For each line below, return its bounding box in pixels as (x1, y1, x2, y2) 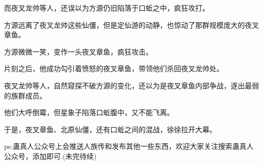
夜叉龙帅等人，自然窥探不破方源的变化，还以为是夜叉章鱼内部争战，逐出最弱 (4, 80, 259, 90)
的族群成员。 (4, 90, 47, 100)
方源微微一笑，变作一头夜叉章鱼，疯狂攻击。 (4, 46, 153, 57)
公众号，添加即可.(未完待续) (4, 150, 97, 161)
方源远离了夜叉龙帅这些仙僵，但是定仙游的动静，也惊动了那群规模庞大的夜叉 (4, 19, 259, 30)
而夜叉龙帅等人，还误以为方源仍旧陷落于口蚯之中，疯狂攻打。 (4, 3, 209, 13)
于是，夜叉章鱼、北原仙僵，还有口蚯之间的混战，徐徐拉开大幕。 (4, 124, 216, 134)
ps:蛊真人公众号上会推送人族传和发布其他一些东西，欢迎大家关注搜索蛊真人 (4, 141, 254, 151)
